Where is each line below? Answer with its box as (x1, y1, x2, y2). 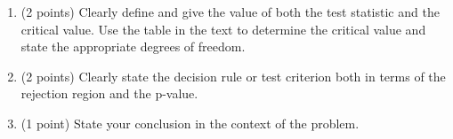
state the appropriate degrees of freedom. (20, 37, 246, 56)
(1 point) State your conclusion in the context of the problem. (20, 113, 360, 132)
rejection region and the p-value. (20, 84, 198, 103)
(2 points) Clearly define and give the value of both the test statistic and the (20, 3, 440, 20)
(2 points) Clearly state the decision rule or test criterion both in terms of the (20, 66, 446, 85)
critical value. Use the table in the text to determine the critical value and (20, 19, 426, 38)
